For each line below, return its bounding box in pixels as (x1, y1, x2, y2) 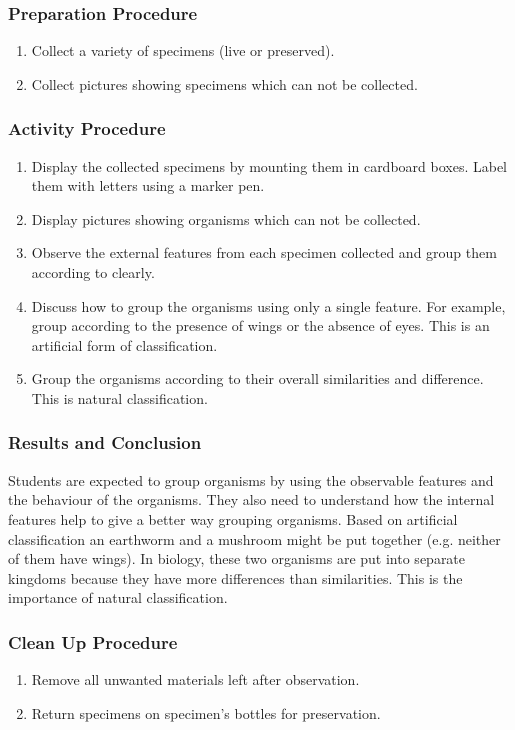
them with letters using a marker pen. (31, 175, 265, 196)
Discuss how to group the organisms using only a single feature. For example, (31, 295, 506, 316)
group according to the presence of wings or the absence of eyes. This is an (31, 315, 490, 336)
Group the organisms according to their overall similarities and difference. (31, 368, 484, 389)
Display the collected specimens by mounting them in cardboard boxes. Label (31, 155, 508, 176)
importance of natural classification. (8, 587, 228, 608)
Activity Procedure (8, 116, 166, 141)
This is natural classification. (31, 387, 208, 408)
